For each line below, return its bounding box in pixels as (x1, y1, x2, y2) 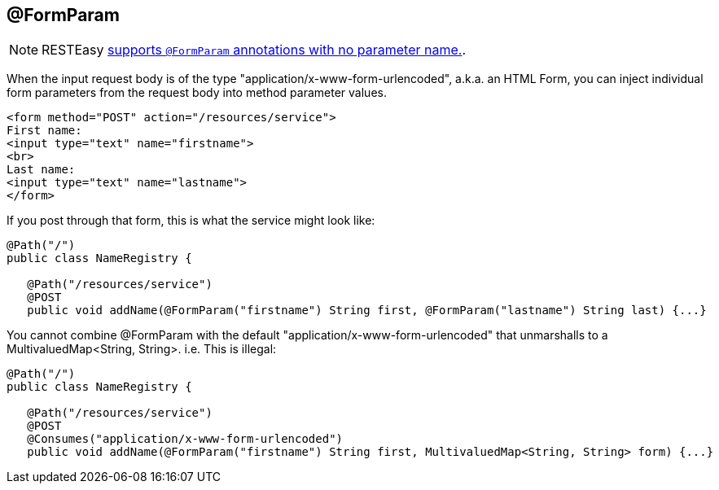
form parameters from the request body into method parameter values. (7, 85, 387, 100)
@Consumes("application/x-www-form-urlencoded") (27, 432, 344, 446)
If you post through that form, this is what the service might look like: (7, 213, 375, 228)
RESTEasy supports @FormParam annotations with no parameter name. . (42, 42, 467, 59)
